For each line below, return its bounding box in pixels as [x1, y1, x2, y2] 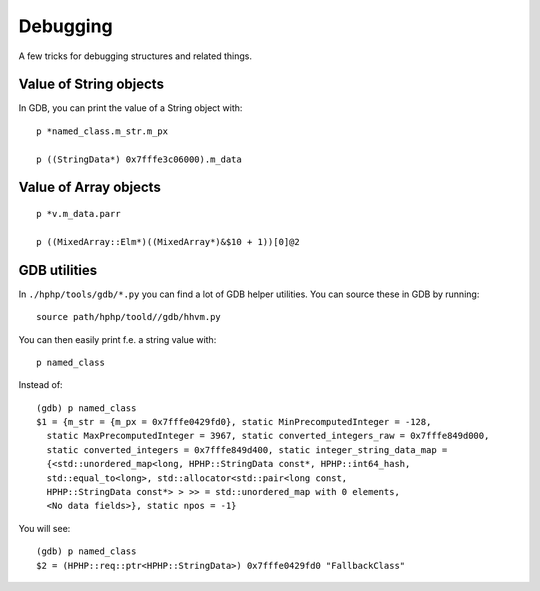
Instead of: [18, 379, 64, 391]
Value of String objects [18, 76, 165, 93]
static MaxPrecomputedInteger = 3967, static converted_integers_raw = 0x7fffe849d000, [46, 430, 490, 442]
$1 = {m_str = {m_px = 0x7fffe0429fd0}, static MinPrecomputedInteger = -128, [36, 416, 432, 428]
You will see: [18, 522, 71, 534]
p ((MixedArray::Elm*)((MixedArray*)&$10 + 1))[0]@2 [36, 236, 300, 247]
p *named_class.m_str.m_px [36, 125, 169, 137]
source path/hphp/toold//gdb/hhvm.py [36, 311, 222, 323]
